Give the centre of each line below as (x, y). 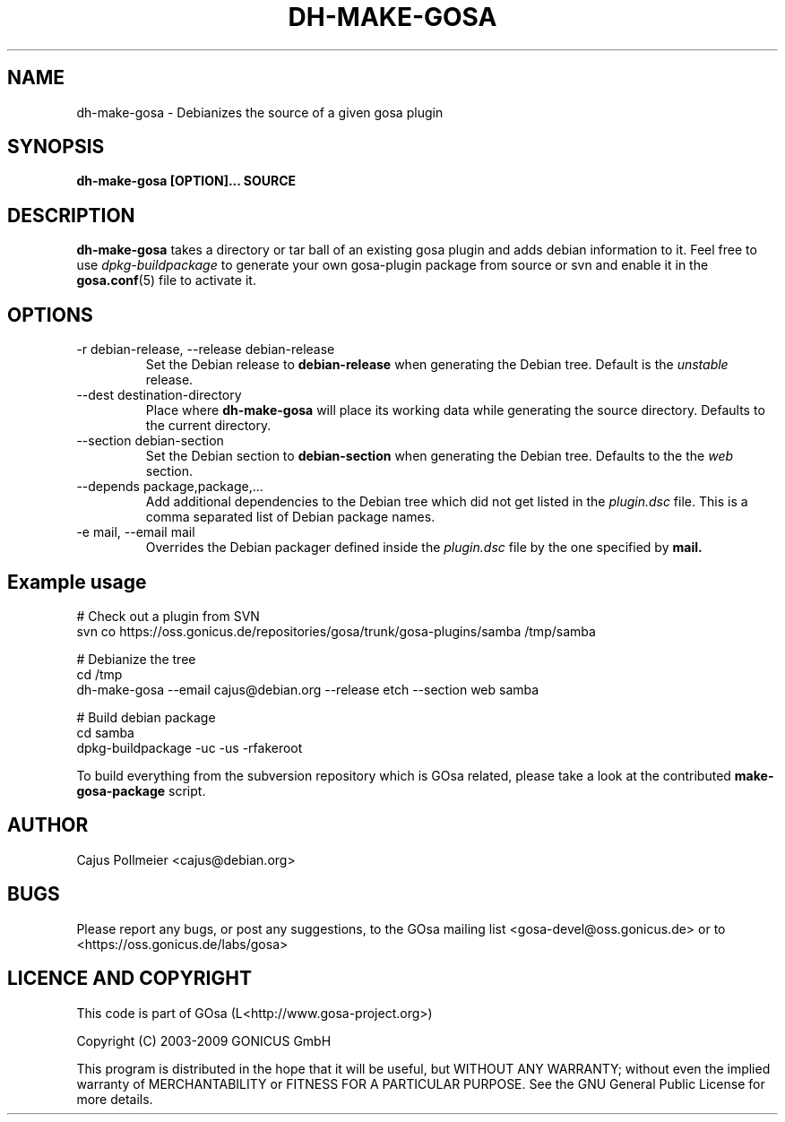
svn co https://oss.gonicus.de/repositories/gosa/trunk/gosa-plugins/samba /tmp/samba (336, 631)
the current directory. (208, 426)
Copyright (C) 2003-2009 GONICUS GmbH (204, 1040)
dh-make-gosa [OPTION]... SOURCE (186, 181)
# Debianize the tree (136, 659)
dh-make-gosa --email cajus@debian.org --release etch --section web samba (308, 689)
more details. (115, 1099)
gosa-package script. (141, 790)
